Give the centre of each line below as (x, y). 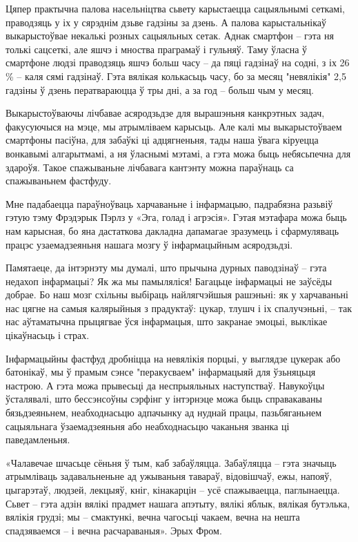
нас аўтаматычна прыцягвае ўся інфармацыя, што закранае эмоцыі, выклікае (167, 321)
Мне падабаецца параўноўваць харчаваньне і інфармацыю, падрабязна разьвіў (169, 203)
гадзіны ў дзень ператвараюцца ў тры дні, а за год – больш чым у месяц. (160, 89)
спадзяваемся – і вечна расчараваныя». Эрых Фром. (114, 530)
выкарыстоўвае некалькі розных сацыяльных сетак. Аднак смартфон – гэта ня (170, 36)
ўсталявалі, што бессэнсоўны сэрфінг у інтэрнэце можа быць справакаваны (164, 399)
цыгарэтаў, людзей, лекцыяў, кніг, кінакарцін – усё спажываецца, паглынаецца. (173, 490)
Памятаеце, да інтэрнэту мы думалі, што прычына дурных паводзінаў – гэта (166, 268)
